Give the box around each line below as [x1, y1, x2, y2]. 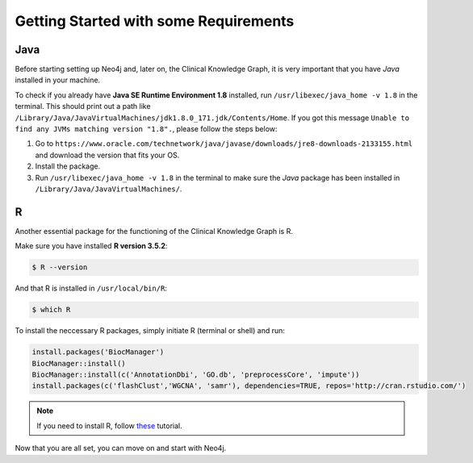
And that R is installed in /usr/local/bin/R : [15, 283, 167, 294]
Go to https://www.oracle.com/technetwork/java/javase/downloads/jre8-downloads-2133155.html [35, 139, 413, 148]
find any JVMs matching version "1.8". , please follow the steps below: [15, 124, 278, 134]
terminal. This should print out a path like [15, 102, 151, 111]
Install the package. [35, 161, 101, 171]
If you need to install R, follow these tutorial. [36, 420, 183, 431]
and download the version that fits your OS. [35, 150, 180, 160]
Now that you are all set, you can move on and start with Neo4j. [15, 444, 227, 453]
